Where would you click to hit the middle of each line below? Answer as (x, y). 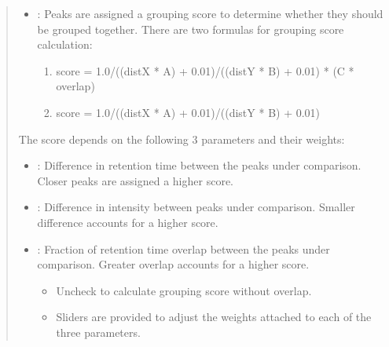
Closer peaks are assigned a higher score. (135, 180)
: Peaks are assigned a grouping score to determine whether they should (210, 13)
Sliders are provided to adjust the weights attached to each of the (214, 317)
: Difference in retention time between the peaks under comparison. (199, 165)
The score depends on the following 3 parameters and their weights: (182, 139)
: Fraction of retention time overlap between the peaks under (183, 248)
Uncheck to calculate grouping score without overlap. (184, 290)
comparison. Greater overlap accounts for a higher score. (173, 264)
